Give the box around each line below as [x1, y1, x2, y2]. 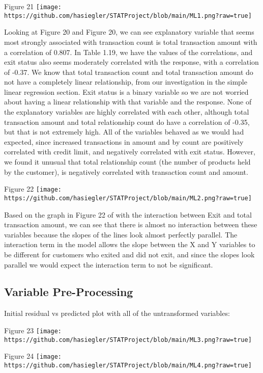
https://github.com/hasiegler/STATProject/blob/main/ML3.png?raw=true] [4, 336, 252, 343]
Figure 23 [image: [4, 325, 62, 335]
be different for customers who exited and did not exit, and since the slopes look [4, 249, 255, 259]
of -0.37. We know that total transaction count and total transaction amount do [4, 66, 253, 77]
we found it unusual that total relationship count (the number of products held [4, 156, 251, 167]
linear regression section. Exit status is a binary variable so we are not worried [4, 86, 249, 97]
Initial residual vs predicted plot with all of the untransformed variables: [4, 308, 230, 318]
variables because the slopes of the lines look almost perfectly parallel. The [4, 229, 238, 239]
